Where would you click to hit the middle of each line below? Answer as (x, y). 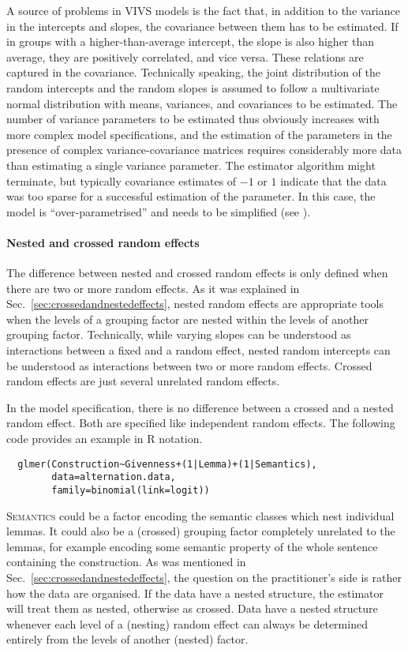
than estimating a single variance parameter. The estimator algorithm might (191, 165)
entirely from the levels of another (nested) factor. (127, 639)
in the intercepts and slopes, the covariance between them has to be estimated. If (202, 26)
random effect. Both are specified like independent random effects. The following (201, 423)
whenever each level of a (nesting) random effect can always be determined (187, 623)
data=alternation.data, (114, 477)
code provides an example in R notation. (105, 439)
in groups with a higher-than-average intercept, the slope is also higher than (191, 41)
